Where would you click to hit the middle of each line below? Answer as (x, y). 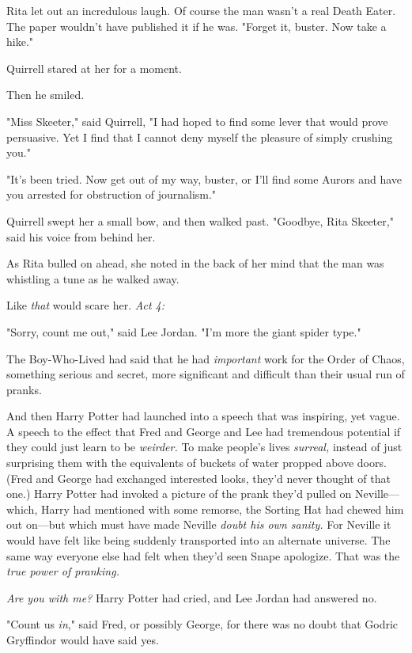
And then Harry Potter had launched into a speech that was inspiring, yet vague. (203, 416)
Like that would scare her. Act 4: (86, 305)
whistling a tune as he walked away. (93, 278)
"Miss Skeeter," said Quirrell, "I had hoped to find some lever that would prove (197, 121)
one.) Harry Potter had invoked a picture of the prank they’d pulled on (179, 494)
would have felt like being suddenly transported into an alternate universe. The (198, 540)
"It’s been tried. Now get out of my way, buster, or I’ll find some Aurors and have (204, 178)
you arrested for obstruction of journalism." (112, 194)
